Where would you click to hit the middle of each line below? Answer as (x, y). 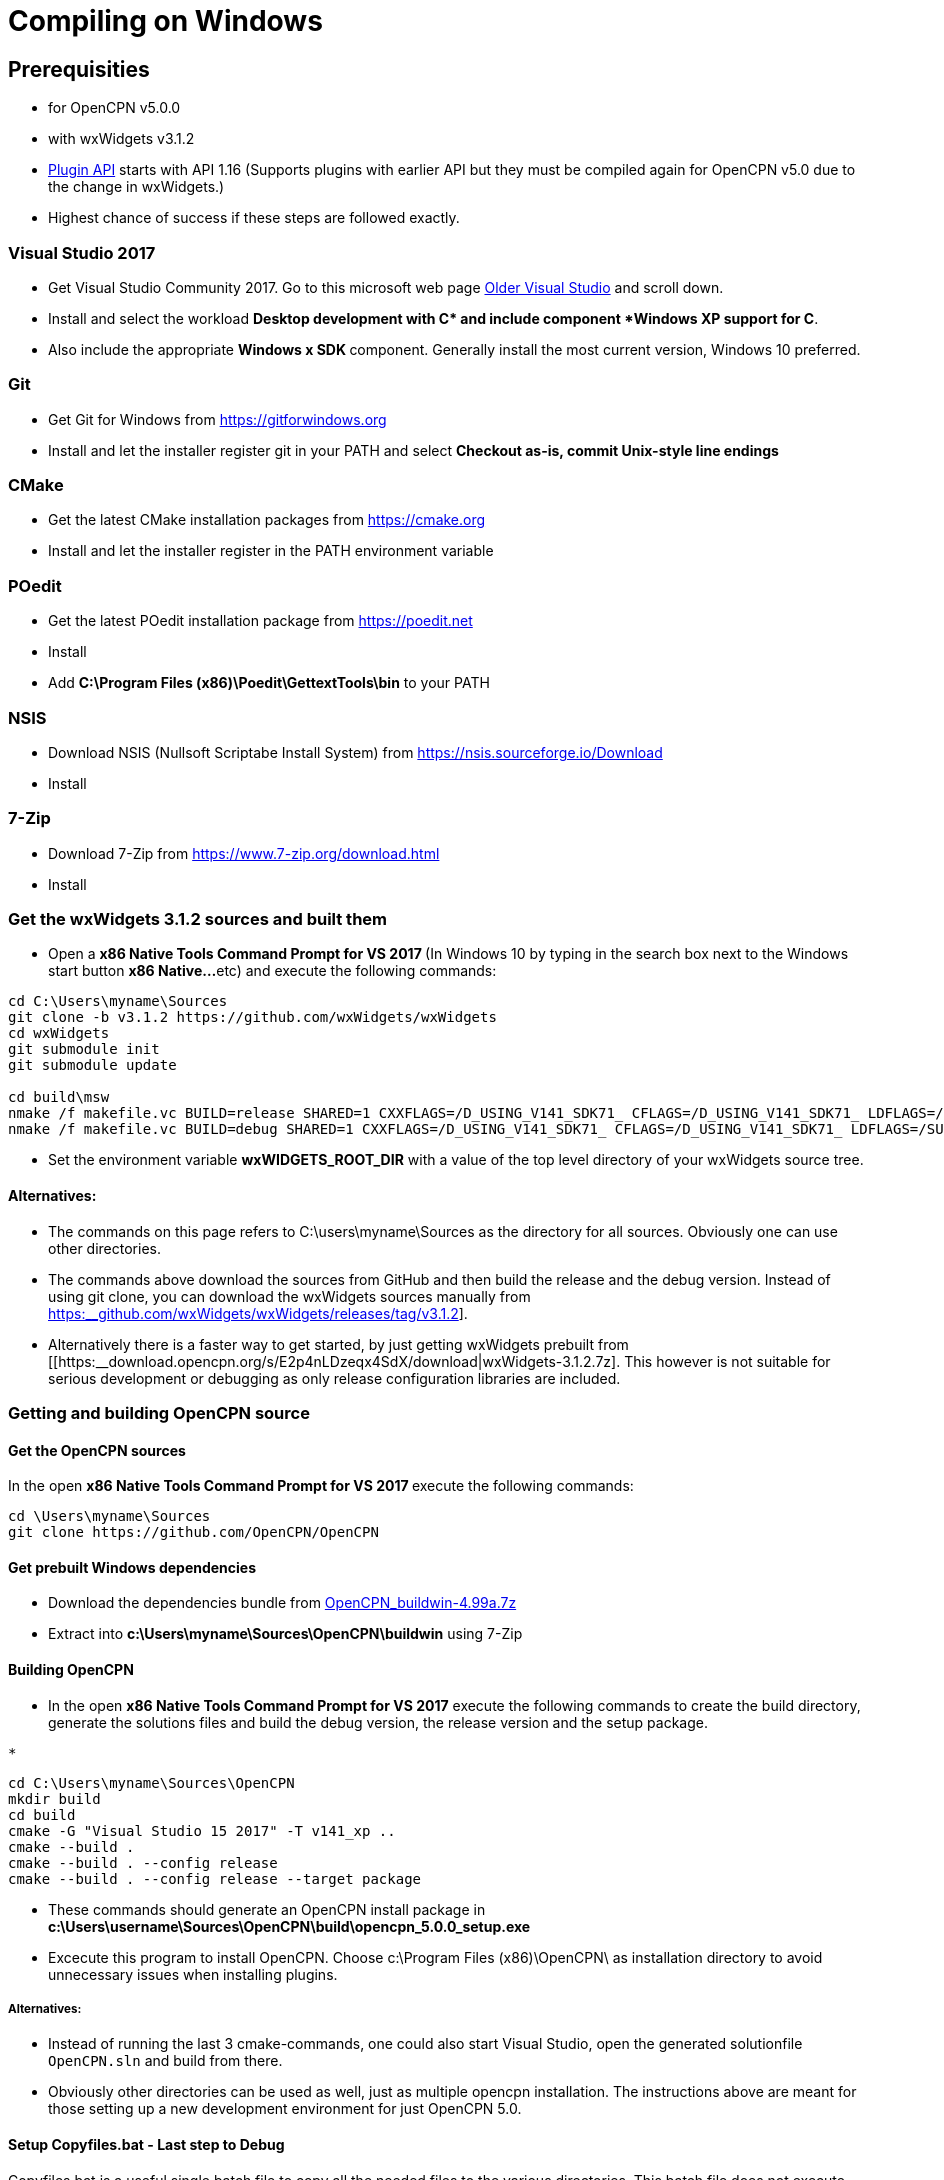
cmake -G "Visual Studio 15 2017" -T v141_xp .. (202, 1830)
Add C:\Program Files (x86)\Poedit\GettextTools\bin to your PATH (269, 683)
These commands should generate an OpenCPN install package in (267, 1909)
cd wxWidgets (59, 1033)
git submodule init (84, 1049)
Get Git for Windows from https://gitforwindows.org (217, 419)
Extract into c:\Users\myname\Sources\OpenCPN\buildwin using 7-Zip (285, 1634)
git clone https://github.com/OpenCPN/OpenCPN (193, 1532)
